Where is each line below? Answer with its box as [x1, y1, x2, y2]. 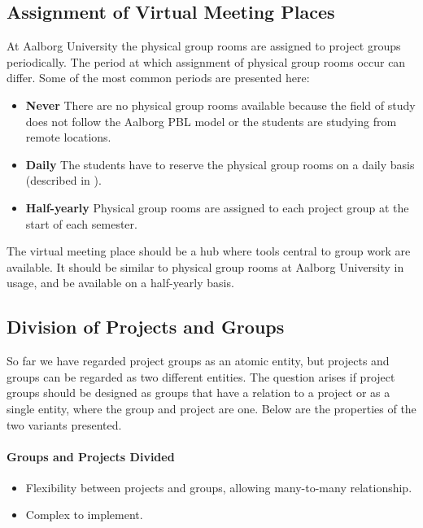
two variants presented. [7, 416, 122, 433]
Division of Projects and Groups [7, 314, 285, 339]
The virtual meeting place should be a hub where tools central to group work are [7, 242, 411, 260]
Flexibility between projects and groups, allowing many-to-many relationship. [25, 478, 412, 495]
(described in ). [25, 172, 102, 189]
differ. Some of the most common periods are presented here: [7, 69, 310, 86]
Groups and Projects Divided [7, 447, 175, 465]
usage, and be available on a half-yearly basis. [7, 274, 234, 291]
